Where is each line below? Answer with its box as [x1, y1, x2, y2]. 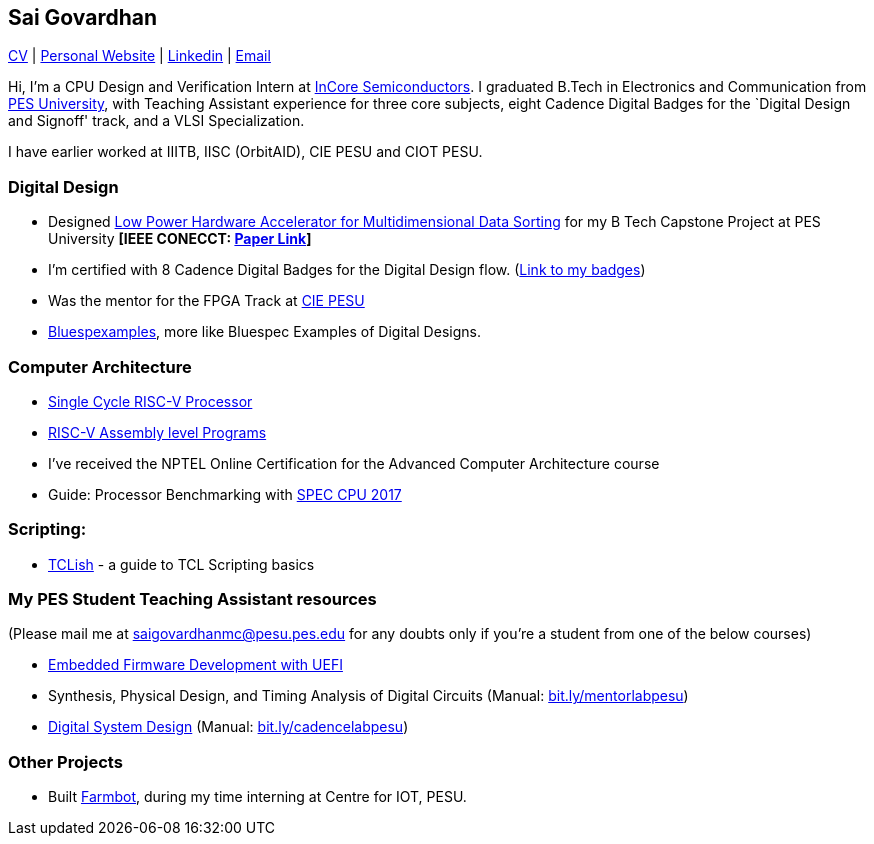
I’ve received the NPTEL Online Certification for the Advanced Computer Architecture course [48, 454, 660, 472]
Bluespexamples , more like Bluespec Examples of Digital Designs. [48, 323, 481, 341]
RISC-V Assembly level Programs [48, 423, 267, 441]
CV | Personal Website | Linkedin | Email [8, 47, 271, 65]
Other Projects [8, 751, 123, 772]
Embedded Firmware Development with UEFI [48, 656, 343, 674]
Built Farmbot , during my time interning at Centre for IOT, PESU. [48, 788, 467, 806]
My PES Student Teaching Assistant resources [8, 589, 377, 610]
